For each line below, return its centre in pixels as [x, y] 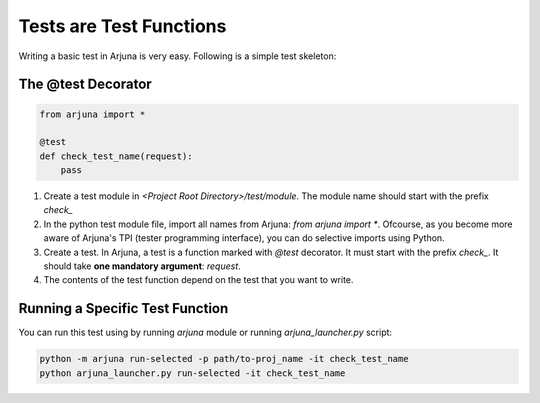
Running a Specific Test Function [123, 308]
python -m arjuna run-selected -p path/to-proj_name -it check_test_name [224, 359]
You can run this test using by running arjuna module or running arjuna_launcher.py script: [205, 332]
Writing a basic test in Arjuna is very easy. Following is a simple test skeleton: [177, 56]
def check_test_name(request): [116, 156]
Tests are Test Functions [122, 26]
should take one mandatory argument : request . [142, 266]
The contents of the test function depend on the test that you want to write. [198, 280]
